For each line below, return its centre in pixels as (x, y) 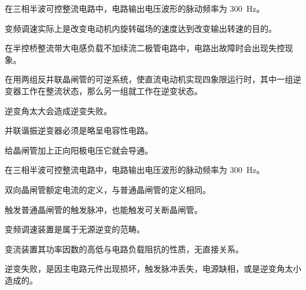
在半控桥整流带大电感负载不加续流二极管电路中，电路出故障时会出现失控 (145, 48)
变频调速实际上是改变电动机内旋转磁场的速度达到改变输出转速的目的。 (141, 28)
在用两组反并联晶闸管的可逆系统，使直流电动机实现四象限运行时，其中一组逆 (153, 79)
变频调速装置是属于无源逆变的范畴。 (75, 229)
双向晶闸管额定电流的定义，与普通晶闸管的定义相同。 (108, 189)
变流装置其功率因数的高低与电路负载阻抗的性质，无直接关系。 (124, 249)
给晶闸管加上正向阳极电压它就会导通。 (79, 150)
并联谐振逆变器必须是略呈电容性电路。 (79, 130)
